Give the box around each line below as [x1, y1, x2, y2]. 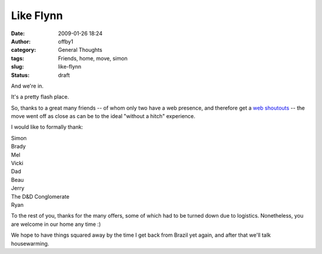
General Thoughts [58, 47, 103, 54]
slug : [11, 63, 24, 70]
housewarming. [11, 240, 49, 247]
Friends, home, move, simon [58, 54, 128, 62]
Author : [11, 38, 31, 45]
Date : [11, 30, 25, 37]
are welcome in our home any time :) [11, 221, 101, 228]
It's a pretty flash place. [11, 93, 69, 101]
